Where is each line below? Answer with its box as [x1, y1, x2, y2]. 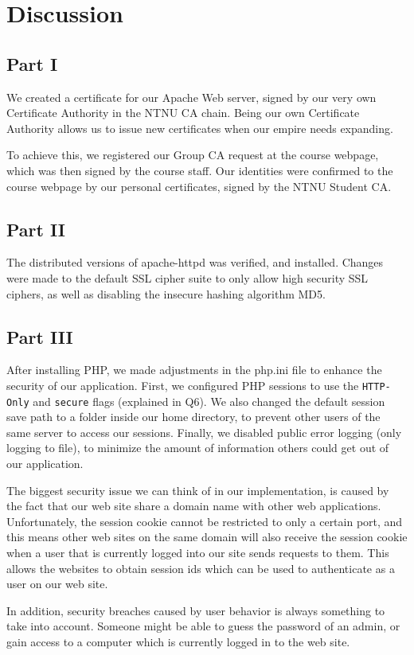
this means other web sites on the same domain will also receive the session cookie [6, 528, 408, 545]
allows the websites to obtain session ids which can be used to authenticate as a [6, 559, 395, 576]
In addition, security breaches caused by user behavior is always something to [6, 602, 385, 618]
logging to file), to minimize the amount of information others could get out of [6, 439, 389, 456]
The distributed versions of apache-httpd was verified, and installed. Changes [6, 254, 384, 271]
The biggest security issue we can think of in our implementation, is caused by [6, 482, 389, 498]
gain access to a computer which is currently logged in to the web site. [6, 633, 350, 649]
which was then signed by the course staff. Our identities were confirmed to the [6, 162, 393, 178]
